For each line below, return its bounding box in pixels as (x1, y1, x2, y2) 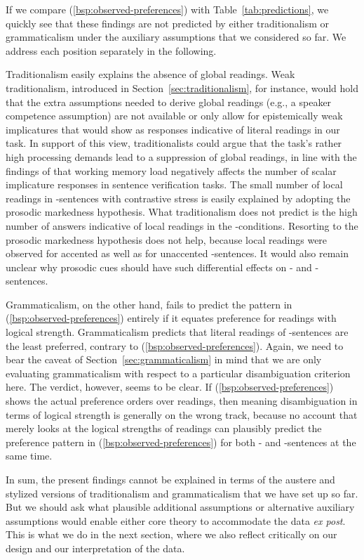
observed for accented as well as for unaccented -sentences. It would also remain (6, 246, 349, 261)
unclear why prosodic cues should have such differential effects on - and (6, 259, 312, 274)
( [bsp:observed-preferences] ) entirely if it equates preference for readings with (6, 311, 337, 325)
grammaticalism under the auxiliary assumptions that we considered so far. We (6, 30, 346, 44)
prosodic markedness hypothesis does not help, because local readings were (6, 232, 328, 247)
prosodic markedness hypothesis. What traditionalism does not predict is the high (6, 204, 358, 219)
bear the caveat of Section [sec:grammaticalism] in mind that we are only (6, 352, 322, 367)
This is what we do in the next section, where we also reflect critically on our (6, 527, 337, 542)
